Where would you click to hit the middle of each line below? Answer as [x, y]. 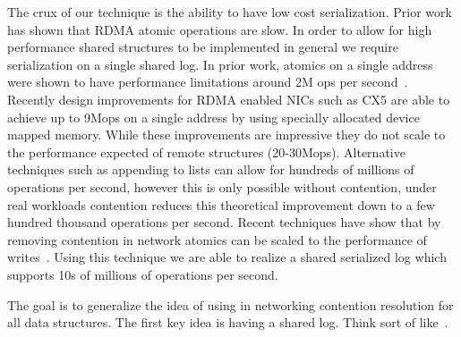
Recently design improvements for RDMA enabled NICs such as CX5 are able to [229, 99]
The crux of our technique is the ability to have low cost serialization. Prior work [230, 12]
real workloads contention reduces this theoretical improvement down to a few [221, 204]
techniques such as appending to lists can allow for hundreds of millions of [211, 169]
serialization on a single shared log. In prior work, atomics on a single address [220, 64]
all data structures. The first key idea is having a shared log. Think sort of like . [228, 322]
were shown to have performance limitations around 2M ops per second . [208, 82]
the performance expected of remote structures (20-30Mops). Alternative [206, 152]
